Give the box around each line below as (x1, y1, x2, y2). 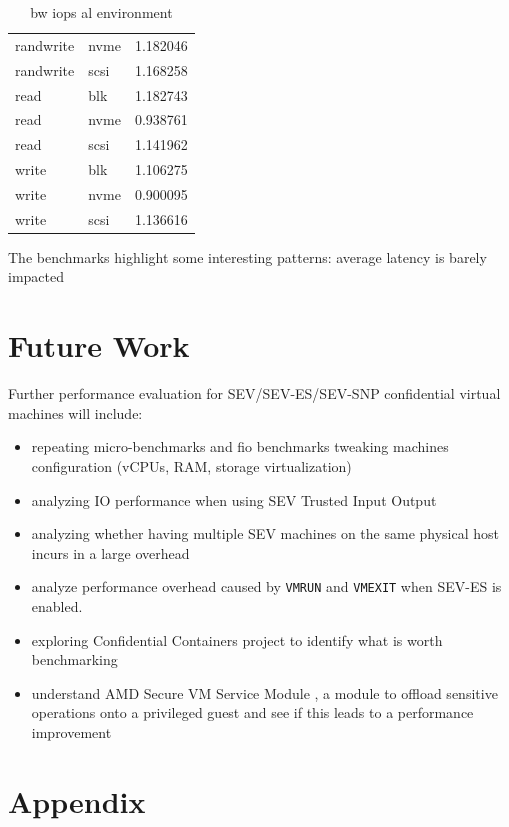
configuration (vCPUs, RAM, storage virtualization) (31, 455, 352, 476)
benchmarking (31, 649, 118, 670)
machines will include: (8, 402, 143, 423)
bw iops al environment (30, 2, 173, 22)
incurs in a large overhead (31, 542, 190, 563)
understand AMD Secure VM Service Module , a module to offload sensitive (31, 682, 498, 703)
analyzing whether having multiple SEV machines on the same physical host (31, 523, 500, 544)
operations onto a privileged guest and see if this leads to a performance (31, 702, 474, 723)
